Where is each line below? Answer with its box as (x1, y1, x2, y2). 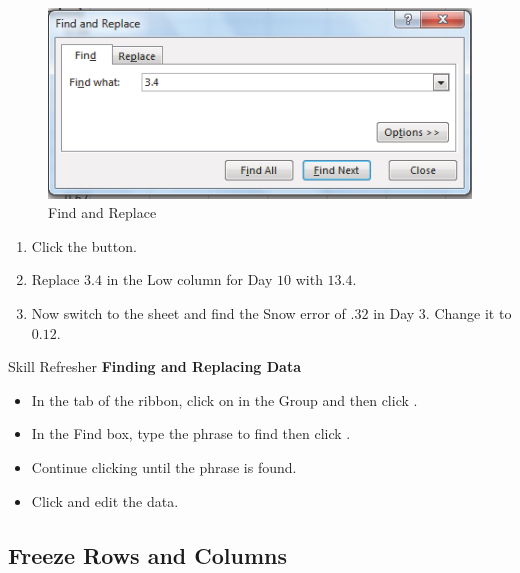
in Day (373, 303, 415, 324)
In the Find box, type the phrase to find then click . (31, 423, 351, 444)
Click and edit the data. (31, 490, 179, 511)
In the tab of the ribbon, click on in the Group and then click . (31, 389, 418, 410)
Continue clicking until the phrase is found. (31, 457, 297, 478)
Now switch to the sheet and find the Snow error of (31, 303, 346, 324)
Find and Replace (48, 202, 157, 223)
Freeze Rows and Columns (8, 539, 288, 570)
